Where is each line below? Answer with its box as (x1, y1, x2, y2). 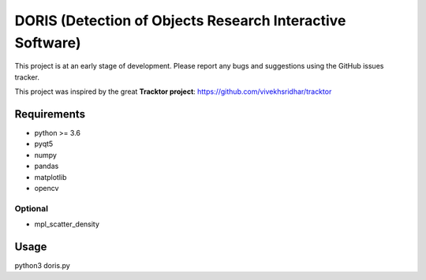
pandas (34, 162, 59, 171)
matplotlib (34, 172, 67, 181)
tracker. (14, 72, 39, 82)
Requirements (14, 107, 86, 121)
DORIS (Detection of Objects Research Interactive (14, 12, 346, 29)
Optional (14, 203, 49, 214)
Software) (14, 34, 81, 51)
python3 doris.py (14, 261, 70, 271)
